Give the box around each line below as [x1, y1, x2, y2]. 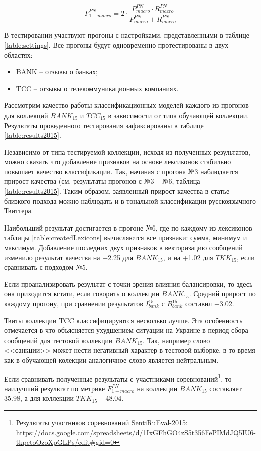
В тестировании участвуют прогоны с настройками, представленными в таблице [4, 30, 249, 40]
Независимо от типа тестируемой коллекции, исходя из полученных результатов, [4, 146, 250, 157]
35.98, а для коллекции [4, 393, 74, 403]
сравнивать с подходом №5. [4, 262, 88, 272]
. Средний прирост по [189, 288, 256, 299]
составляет [209, 383, 242, 393]
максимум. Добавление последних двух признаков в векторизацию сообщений [4, 242, 243, 253]
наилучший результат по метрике [4, 383, 105, 393]
